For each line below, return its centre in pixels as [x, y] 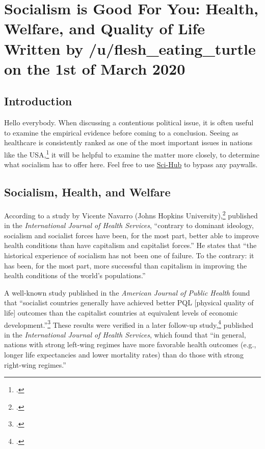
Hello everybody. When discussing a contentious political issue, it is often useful [129, 122]
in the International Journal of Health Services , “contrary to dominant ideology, [129, 225]
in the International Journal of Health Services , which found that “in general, [125, 334]
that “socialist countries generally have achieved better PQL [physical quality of [129, 302]
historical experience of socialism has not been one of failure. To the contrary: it [129, 255]
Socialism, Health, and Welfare [87, 192]
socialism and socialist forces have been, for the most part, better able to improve [131, 235]
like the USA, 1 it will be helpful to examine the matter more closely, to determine [132, 153]
